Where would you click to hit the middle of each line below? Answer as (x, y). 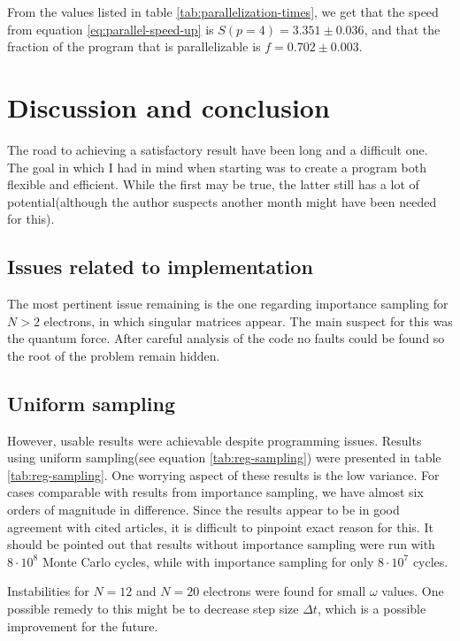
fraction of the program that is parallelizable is (134, 46)
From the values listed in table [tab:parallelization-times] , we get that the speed (223, 11)
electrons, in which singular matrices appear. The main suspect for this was (248, 320)
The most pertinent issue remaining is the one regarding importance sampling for (228, 304)
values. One (413, 591)
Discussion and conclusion (169, 107)
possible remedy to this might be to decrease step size (153, 608)
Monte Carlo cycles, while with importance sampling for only (208, 561)
